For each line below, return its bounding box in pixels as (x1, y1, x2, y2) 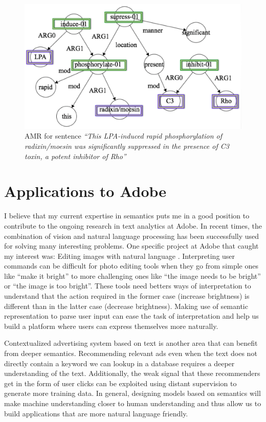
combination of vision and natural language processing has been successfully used (4, 230, 259, 241)
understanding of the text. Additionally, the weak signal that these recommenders (4, 368, 260, 379)
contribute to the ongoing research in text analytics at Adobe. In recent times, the (4, 220, 262, 231)
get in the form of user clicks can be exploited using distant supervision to (4, 377, 237, 388)
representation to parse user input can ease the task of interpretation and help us (4, 310, 259, 321)
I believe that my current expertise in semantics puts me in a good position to (4, 210, 250, 221)
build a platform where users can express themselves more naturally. (4, 320, 218, 331)
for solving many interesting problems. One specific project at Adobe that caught (4, 240, 259, 251)
